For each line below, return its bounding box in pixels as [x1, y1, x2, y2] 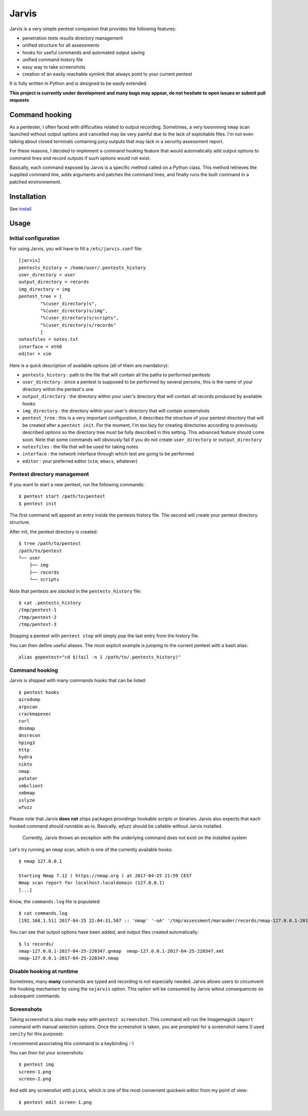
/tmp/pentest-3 [18, 621, 57, 628]
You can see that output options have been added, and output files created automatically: [9, 929, 199, 935]
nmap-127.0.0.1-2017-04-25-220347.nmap [18, 955, 119, 961]
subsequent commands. [9, 993, 61, 999]
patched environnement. [9, 179, 62, 185]
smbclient [18, 783, 43, 788]
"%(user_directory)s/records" [40, 322, 117, 328]
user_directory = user [18, 272, 76, 277]
